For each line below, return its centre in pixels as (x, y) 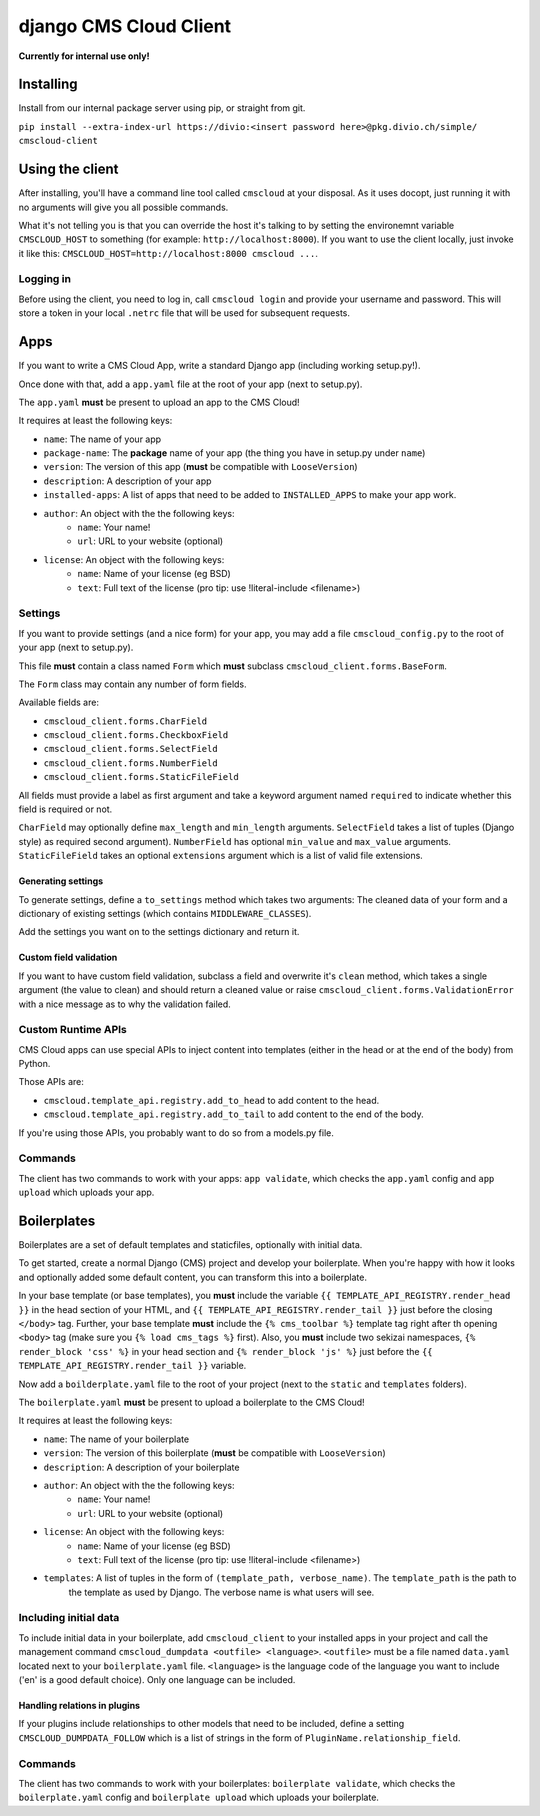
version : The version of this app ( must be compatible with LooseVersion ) (201, 467)
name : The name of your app (102, 439)
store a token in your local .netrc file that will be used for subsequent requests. (184, 313)
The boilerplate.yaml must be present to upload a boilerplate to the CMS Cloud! (191, 1402)
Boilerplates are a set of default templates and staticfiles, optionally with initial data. (190, 1245)
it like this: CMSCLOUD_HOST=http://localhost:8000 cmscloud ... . (168, 253)
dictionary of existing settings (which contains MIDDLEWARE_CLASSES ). (165, 913)
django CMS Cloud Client (125, 26)
